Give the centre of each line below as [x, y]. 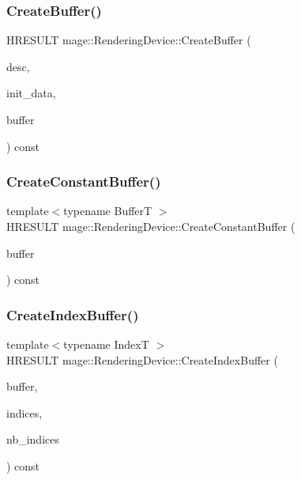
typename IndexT [106, 344]
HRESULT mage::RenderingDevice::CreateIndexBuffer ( [142, 359]
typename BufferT [108, 211]
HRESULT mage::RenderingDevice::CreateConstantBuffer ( [151, 226]
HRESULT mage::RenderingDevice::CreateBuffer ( [129, 40]
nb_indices [33, 439]
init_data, [31, 93]
